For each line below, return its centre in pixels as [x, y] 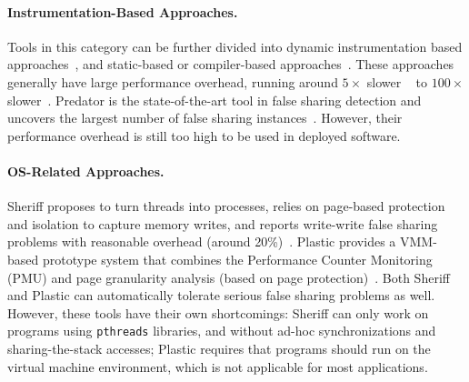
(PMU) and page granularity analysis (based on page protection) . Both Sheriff [229, 277]
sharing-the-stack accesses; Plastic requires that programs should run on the [219, 348]
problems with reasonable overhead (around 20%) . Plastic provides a [202, 241]
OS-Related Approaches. [86, 171]
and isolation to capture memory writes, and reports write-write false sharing [223, 223]
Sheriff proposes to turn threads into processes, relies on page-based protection [226, 206]
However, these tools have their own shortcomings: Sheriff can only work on [218, 312]
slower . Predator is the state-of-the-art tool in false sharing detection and [215, 100]
